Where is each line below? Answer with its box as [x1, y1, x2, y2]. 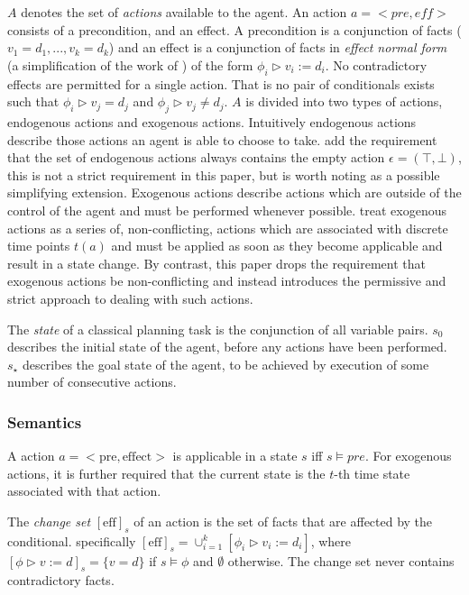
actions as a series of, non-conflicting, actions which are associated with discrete [7, 218, 448, 237]
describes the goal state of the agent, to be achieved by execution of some [22, 354, 429, 373]
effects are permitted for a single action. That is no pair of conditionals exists [7, 74, 435, 93]
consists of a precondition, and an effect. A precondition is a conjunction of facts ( [7, 20, 462, 39]
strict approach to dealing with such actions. [7, 288, 253, 307]
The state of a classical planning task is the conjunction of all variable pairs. [7, 319, 428, 338]
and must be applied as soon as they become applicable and [111, 236, 443, 255]
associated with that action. [7, 481, 161, 500]
